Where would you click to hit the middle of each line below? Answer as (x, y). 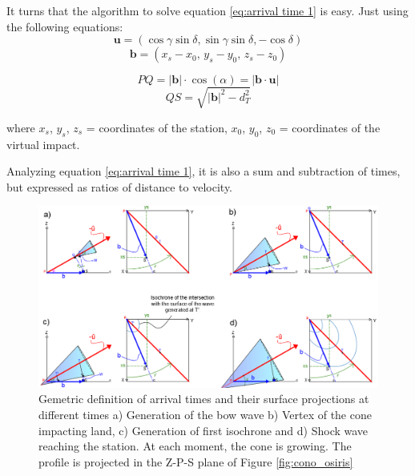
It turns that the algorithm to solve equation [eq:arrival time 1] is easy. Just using (207, 10)
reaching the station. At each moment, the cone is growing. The (195, 446)
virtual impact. (43, 144)
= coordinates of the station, (157, 127)
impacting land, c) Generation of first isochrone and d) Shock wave (203, 430)
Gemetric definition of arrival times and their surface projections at (204, 399)
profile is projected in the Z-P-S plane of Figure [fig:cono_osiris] (196, 461)
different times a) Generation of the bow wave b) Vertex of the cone (205, 414)
